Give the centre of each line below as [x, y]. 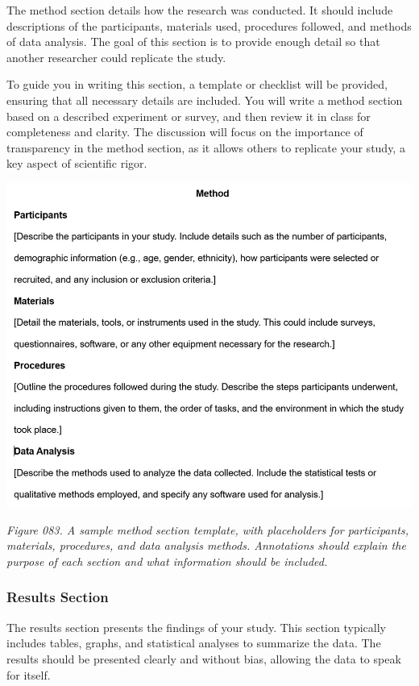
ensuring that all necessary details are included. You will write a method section [205, 100]
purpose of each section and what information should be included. [167, 561]
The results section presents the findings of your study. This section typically [196, 627]
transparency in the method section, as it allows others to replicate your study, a [206, 147]
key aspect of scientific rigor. [77, 163]
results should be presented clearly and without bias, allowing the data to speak [204, 658]
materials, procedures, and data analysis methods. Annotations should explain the [206, 545]
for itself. [29, 674]
